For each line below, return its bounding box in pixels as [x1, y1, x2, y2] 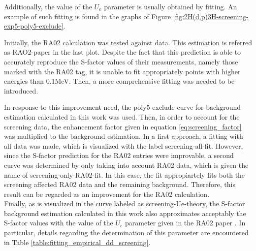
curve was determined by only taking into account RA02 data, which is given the [4, 159, 249, 170]
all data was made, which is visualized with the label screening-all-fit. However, [4, 140, 243, 151]
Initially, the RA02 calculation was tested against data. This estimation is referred [4, 37, 252, 47]
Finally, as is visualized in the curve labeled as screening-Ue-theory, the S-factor [4, 198, 245, 209]
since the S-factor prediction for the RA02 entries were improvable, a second [4, 150, 234, 160]
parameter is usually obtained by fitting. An [104, 1, 237, 11]
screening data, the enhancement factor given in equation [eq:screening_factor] [4, 121, 242, 131]
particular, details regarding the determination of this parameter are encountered [4, 227, 249, 238]
